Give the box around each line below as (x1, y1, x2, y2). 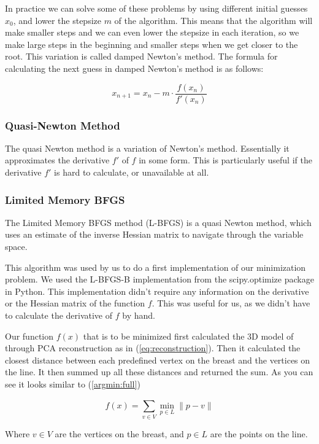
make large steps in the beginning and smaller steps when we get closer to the (5, 37, 298, 50)
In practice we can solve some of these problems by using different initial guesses (5, 2, 308, 14)
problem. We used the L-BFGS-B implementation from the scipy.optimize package (5, 273, 314, 286)
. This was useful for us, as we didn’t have (152, 297, 310, 310)
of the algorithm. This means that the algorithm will (114, 14, 313, 26)
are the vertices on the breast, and (55, 427, 184, 440)
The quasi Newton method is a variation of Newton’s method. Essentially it (5, 141, 290, 154)
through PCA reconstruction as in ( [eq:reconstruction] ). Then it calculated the (5, 341, 301, 354)
